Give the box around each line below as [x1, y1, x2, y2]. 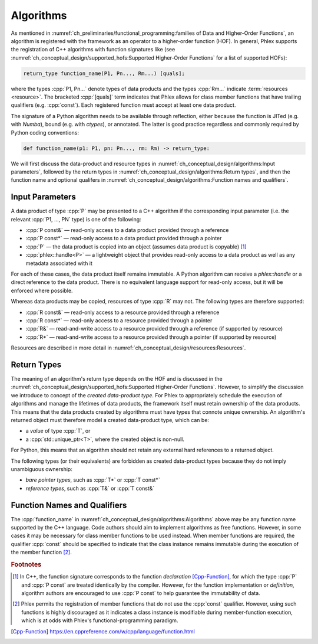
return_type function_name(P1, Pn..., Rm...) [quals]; [23, 70, 185, 77]
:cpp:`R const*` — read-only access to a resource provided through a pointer [25, 316, 213, 324]
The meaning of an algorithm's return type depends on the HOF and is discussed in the [11, 375, 223, 383]
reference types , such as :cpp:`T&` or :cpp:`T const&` [25, 485, 155, 492]
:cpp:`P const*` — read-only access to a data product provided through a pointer [25, 235, 222, 242]
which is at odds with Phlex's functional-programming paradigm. [21, 617, 178, 624]
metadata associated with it [25, 260, 92, 267]
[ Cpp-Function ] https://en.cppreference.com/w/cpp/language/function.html [11, 627, 196, 635]
